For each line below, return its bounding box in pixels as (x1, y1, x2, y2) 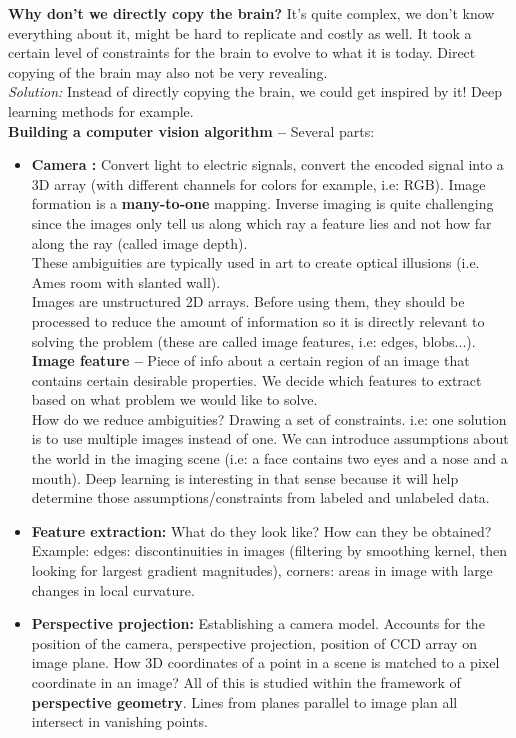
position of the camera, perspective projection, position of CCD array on (31, 632, 477, 653)
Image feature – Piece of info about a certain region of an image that (31, 350, 470, 371)
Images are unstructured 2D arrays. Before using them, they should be (31, 291, 465, 312)
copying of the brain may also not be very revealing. (8, 61, 328, 82)
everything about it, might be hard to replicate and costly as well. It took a (8, 22, 472, 43)
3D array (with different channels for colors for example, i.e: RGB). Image (31, 173, 486, 194)
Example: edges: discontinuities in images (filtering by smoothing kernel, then (31, 540, 507, 561)
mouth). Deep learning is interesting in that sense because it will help (31, 467, 459, 488)
